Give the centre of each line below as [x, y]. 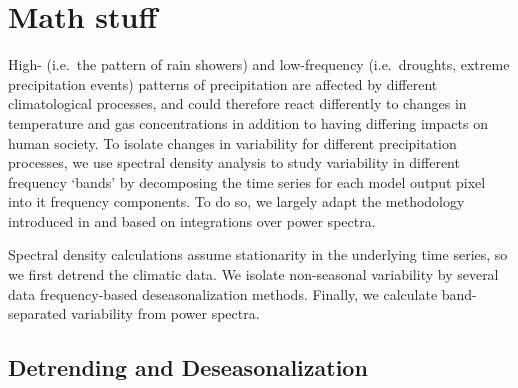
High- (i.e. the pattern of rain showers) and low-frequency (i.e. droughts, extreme [259, 64]
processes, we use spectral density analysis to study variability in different [234, 162]
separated [37, 313]
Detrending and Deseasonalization [188, 367]
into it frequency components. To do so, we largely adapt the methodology [236, 201]
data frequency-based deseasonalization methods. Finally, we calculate [223, 293]
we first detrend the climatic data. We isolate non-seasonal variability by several [253, 274]
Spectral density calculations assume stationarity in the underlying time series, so [258, 254]
